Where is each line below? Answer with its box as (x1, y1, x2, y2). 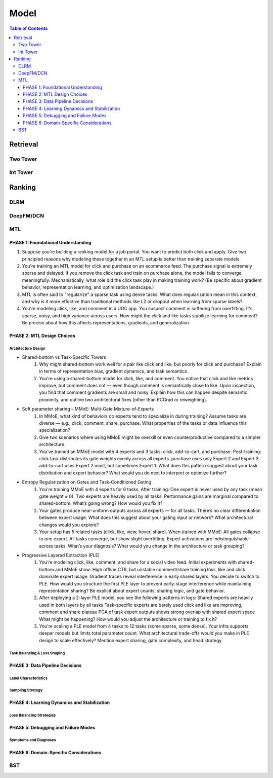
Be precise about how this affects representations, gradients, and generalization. (22, 320, 191, 326)
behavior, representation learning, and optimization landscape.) (22, 284, 154, 290)
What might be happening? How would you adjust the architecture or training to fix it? (39, 616, 217, 622)
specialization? (39, 427, 70, 433)
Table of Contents (9, 25, 48, 31)
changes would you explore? (39, 522, 99, 528)
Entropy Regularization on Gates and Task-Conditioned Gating (22, 479, 152, 485)
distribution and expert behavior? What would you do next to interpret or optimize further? (39, 469, 227, 476)
